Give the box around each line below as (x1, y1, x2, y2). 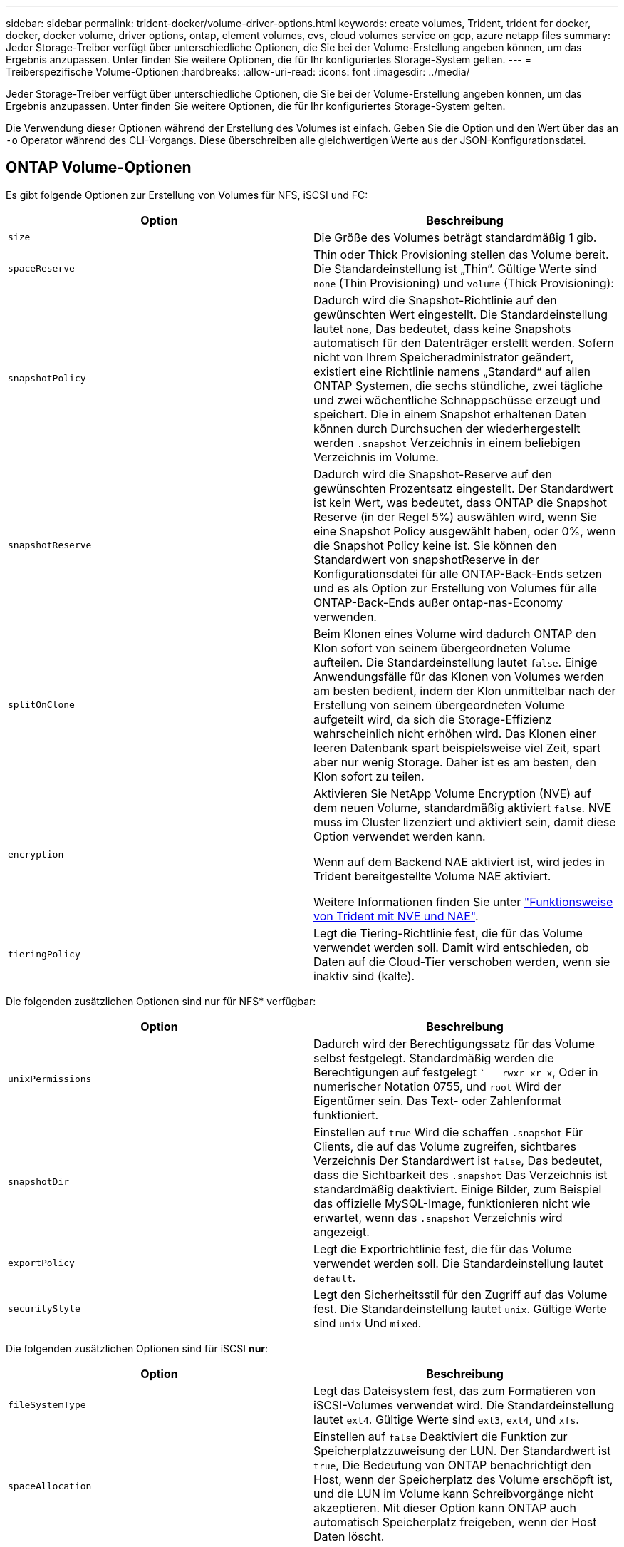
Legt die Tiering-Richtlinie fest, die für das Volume (313, 925, 583, 940)
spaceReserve (8, 263, 75, 274)
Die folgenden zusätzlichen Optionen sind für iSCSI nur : (6, 1342, 269, 1355)
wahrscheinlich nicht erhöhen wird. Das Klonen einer (313, 726, 597, 741)
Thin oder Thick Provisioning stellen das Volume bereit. (313, 247, 609, 262)
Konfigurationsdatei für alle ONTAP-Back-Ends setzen (313, 566, 603, 581)
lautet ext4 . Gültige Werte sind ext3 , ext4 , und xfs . (313, 1412, 579, 1427)
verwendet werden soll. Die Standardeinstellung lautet (313, 1255, 603, 1270)
